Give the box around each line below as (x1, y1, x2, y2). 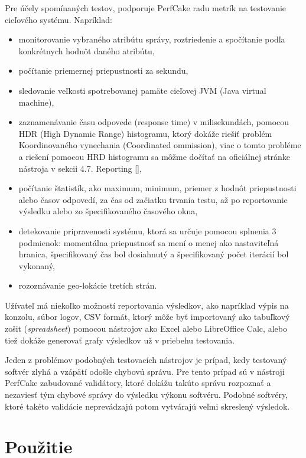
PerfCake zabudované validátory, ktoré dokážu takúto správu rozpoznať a (5, 377, 271, 389)
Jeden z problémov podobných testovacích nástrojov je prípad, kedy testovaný (5, 354, 287, 366)
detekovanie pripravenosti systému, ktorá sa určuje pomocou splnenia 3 (18, 224, 276, 237)
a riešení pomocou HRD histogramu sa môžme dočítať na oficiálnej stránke (18, 150, 291, 162)
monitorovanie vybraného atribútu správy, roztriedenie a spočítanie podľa (18, 33, 285, 45)
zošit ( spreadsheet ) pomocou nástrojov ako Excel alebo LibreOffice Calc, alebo (5, 322, 287, 335)
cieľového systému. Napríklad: (5, 13, 112, 25)
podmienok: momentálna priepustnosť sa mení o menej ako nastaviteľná (18, 236, 279, 248)
